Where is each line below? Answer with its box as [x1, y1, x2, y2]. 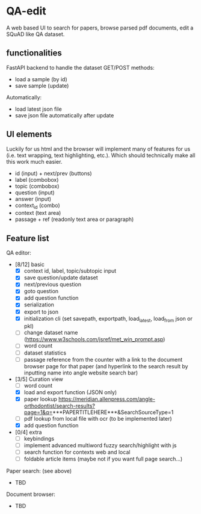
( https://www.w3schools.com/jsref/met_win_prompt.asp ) [23, 336, 165, 343]
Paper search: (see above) [6, 468, 72, 475]
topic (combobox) [14, 182, 60, 190]
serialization [23, 301, 54, 308]
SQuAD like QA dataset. [6, 30, 65, 37]
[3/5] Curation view [14, 375, 63, 383]
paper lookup [23, 395, 57, 403]
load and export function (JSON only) [23, 388, 117, 395]
